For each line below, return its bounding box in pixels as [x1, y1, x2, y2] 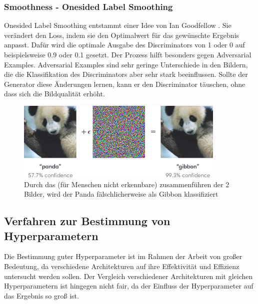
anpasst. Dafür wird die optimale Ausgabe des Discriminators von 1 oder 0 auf [4, 39, 245, 50]
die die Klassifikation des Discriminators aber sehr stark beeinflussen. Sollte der [4, 69, 248, 79]
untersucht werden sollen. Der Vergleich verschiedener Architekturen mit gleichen [4, 271, 253, 281]
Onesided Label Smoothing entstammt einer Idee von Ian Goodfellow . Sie [4, 20, 231, 30]
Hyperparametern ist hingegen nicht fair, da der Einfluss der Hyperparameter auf [4, 281, 253, 291]
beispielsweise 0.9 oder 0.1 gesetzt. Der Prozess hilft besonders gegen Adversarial [4, 49, 251, 59]
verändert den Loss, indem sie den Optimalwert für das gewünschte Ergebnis [4, 29, 239, 40]
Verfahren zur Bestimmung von [4, 213, 170, 229]
